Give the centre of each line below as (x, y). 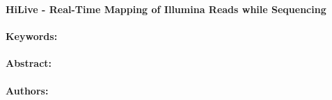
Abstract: (29, 63)
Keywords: (32, 36)
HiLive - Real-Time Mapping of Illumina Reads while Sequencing (166, 9)
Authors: (27, 90)
